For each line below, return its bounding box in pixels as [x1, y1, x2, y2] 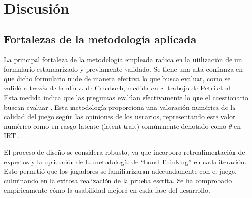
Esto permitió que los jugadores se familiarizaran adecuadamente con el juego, [4, 166, 237, 176]
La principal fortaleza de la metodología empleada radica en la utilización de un [4, 54, 242, 64]
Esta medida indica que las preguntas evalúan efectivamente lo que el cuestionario [4, 92, 248, 102]
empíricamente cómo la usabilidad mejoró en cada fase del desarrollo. [4, 185, 210, 195]
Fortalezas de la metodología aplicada [4, 31, 197, 46]
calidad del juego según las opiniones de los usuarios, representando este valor [4, 111, 235, 122]
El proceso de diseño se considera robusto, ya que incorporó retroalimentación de [4, 146, 245, 157]
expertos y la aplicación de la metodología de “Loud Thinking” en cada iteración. [4, 156, 247, 166]
